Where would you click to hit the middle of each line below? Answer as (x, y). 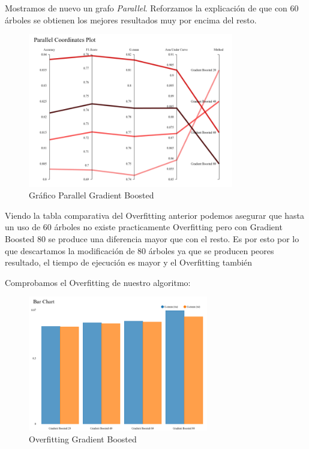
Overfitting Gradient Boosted (83, 439)
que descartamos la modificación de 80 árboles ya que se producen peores (139, 250)
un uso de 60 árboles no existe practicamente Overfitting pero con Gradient (144, 227)
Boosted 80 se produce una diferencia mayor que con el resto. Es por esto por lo (152, 238)
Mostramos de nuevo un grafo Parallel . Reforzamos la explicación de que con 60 (152, 8)
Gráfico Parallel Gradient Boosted (91, 195)
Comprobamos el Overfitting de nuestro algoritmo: (98, 282)
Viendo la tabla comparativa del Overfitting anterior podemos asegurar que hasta (155, 215)
